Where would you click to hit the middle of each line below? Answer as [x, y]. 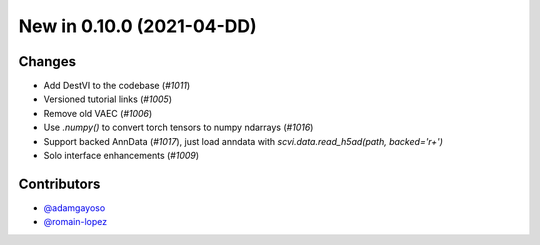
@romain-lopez [75, 222]
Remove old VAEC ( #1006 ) [98, 113]
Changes [47, 61]
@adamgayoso [74, 207]
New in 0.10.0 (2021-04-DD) [137, 26]
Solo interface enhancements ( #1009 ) [121, 156]
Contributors [59, 183]
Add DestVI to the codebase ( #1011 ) [117, 86]
